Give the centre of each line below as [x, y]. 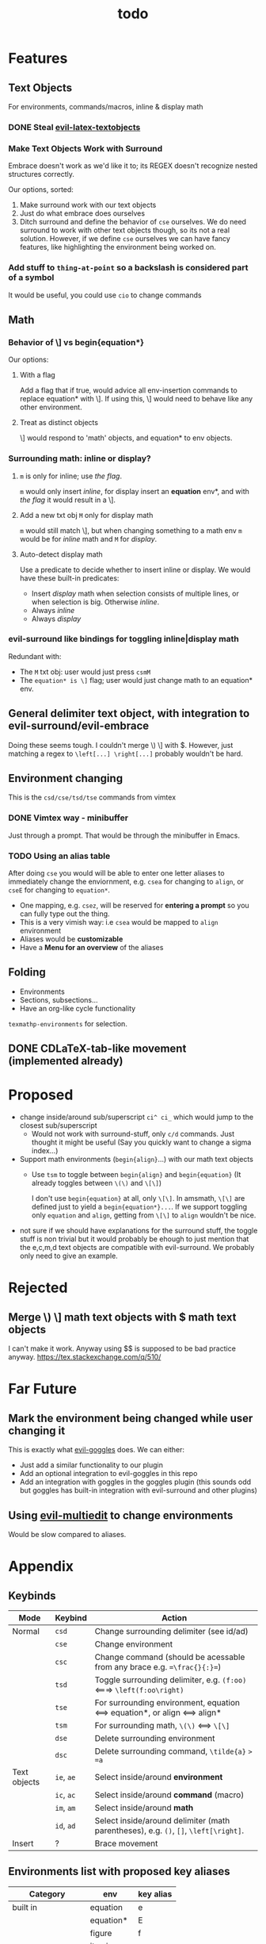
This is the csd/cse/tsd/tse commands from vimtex [92, 797]
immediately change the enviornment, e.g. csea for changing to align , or [126, 882]
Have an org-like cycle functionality [78, 1008]
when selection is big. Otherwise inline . [95, 602]
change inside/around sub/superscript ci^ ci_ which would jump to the [137, 1117]
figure [101, 1933]
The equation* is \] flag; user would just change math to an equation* [136, 680]
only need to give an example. [69, 1256]
